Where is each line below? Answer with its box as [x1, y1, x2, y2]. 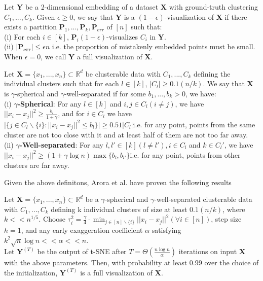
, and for [58, 108, 85, 119]
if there [224, 11, 247, 22]
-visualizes [106, 31, 138, 42]
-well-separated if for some [64, 88, 146, 98]
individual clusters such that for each [4, 78, 119, 89]
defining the [194, 68, 231, 79]
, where [222, 203, 245, 214]
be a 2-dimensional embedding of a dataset [25, 2, 159, 12]
